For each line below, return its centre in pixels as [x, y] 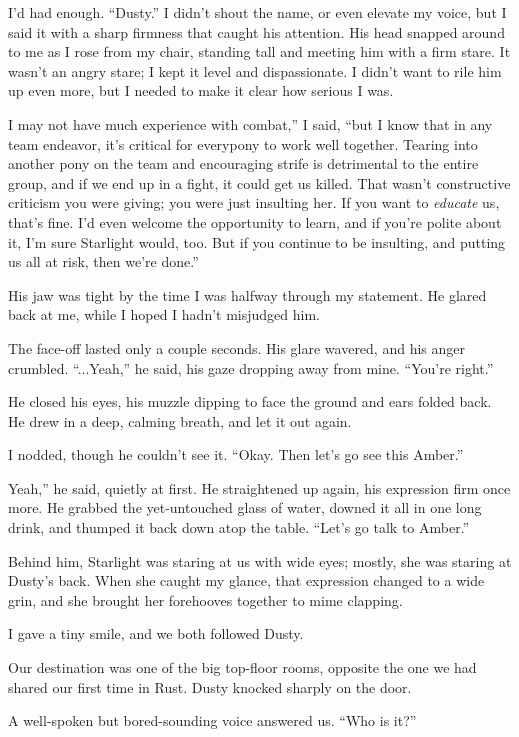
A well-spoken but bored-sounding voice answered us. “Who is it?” [212, 720]
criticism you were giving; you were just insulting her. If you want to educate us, [254, 202]
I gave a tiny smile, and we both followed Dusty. [156, 633]
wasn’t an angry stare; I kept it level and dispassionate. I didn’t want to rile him [255, 70]
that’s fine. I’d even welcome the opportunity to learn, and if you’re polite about [255, 221]
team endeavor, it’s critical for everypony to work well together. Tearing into [243, 143]
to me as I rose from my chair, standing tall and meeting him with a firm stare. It [259, 51]
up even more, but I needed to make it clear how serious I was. [201, 90]
